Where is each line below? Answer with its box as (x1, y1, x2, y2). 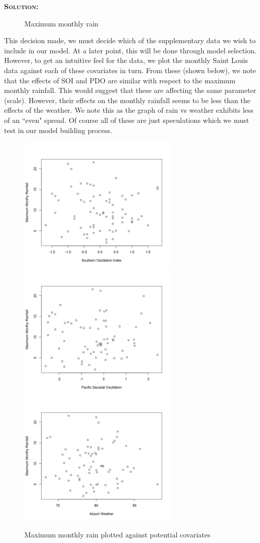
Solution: (4, 1, 39, 11)
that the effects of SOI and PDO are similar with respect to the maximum (4, 75, 236, 85)
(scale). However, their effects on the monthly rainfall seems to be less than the (4, 94, 251, 105)
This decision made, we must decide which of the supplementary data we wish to (4, 35, 256, 46)
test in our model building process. (4, 124, 112, 135)
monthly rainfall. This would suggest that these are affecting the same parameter (4, 85, 256, 95)
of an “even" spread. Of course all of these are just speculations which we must (4, 114, 249, 125)
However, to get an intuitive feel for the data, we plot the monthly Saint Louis (4, 55, 248, 66)
